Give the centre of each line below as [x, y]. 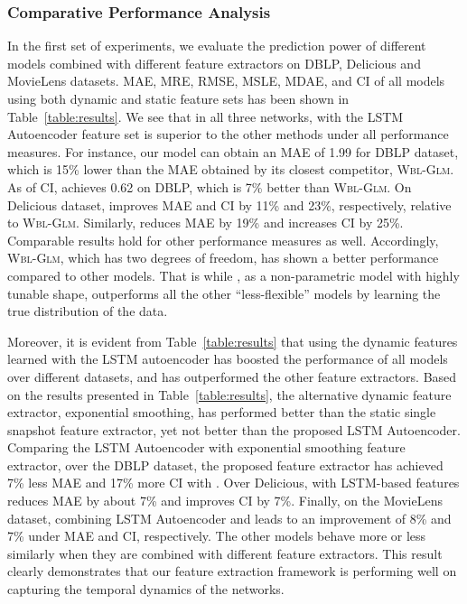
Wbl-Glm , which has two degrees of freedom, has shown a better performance [223, 258]
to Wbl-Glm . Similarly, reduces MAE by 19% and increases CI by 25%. [205, 223]
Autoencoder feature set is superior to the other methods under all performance [228, 134]
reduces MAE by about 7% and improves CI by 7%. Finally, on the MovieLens [225, 501]
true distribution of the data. [88, 311]
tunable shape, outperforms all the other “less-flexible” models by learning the [224, 293]
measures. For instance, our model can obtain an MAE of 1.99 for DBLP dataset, [233, 151]
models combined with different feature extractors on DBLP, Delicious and [214, 63]
